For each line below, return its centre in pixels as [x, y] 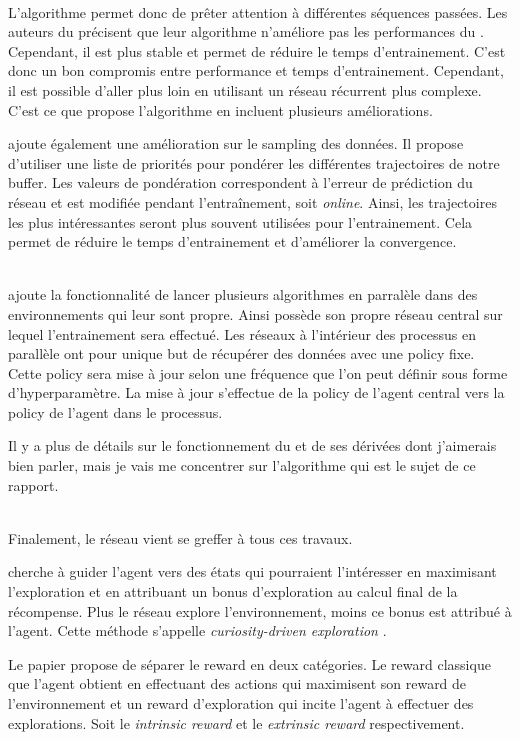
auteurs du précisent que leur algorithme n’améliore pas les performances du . [246, 31]
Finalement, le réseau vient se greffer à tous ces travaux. [180, 537]
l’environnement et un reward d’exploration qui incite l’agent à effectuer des [241, 703]
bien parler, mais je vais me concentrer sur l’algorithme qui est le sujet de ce [242, 465]
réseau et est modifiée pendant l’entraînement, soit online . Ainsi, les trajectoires [252, 201]
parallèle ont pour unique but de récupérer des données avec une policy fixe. [241, 353]
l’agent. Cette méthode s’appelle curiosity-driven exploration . [197, 630]
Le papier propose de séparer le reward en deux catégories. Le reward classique [249, 663]
